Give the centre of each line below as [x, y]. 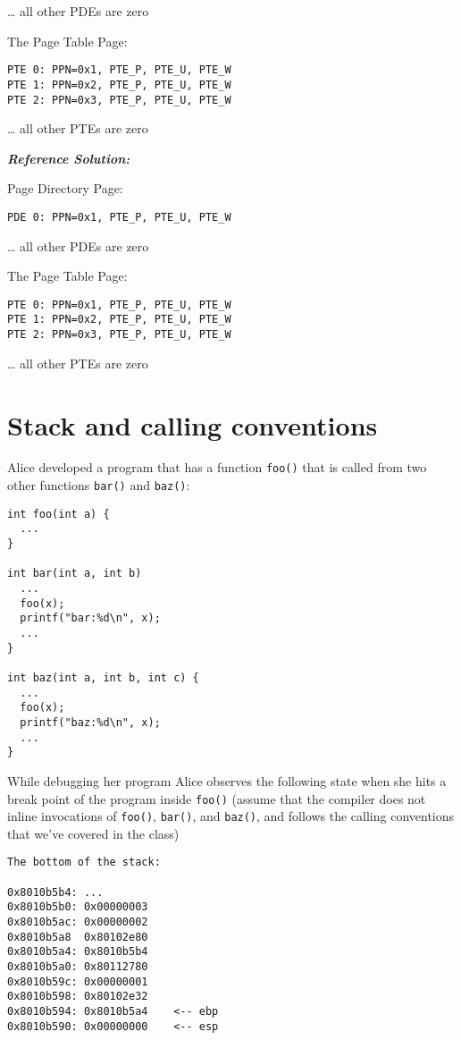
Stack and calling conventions [193, 424]
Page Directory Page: [65, 188]
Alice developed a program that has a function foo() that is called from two [217, 467]
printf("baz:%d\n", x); [90, 722]
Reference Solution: [69, 158]
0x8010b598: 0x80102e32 [78, 997]
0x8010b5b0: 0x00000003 [78, 907]
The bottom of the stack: [84, 862]
